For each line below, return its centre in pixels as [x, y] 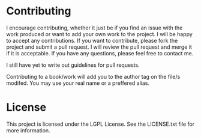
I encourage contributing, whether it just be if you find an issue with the [94, 28]
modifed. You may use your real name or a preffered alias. [78, 83]
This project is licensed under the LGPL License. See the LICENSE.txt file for [100, 124]
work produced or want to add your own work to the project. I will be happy [100, 34]
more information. [28, 130]
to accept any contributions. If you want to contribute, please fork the [92, 40]
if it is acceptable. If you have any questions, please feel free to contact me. [100, 53]
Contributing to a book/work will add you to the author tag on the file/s [93, 76]
